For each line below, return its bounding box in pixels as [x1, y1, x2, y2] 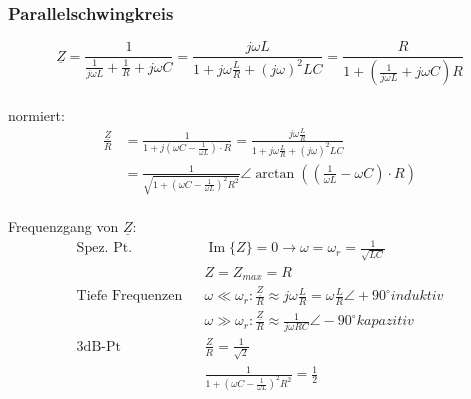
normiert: [8, 104, 65, 125]
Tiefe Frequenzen [76, 289, 183, 304]
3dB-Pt [76, 339, 121, 354]
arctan [255, 166, 295, 181]
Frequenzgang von [8, 216, 119, 237]
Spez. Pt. [76, 241, 133, 256]
